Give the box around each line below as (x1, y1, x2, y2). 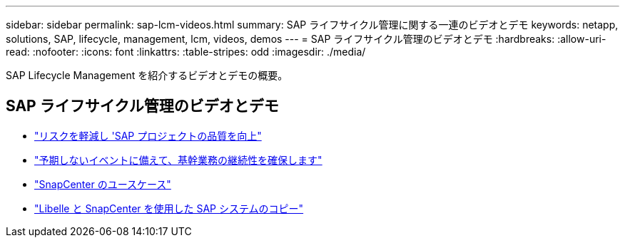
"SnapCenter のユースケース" (34, 177, 171, 190)
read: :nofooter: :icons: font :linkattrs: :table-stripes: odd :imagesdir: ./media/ (6, 46, 366, 58)
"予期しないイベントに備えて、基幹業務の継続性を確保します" (34, 153, 322, 166)
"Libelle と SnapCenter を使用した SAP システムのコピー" (34, 202, 304, 214)
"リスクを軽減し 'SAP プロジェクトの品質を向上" (34, 129, 262, 142)
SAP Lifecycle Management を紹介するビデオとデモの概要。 (6, 69, 288, 81)
